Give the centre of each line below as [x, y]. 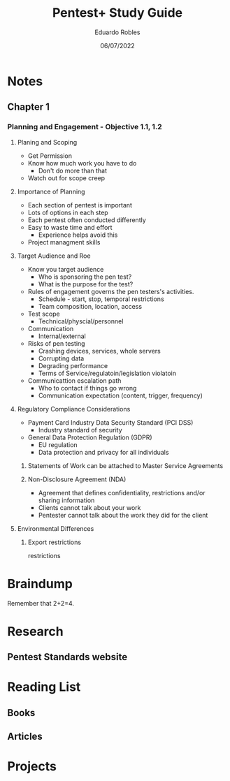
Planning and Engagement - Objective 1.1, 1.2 [85, 127]
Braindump [40, 584]
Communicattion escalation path [74, 380]
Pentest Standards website [67, 657]
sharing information [66, 500]
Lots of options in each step [68, 212]
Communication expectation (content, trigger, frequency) [120, 395]
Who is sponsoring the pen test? [85, 277]
